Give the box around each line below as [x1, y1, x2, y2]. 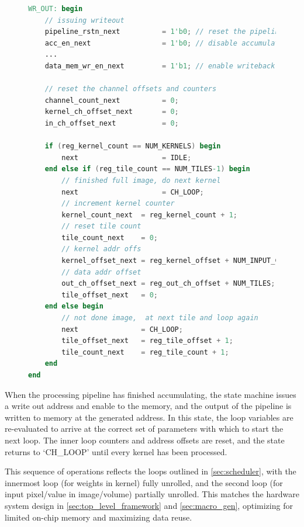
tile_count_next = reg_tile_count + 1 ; [61, 348, 229, 356]
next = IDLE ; [61, 153, 192, 162]
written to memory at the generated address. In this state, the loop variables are [5, 411, 293, 423]
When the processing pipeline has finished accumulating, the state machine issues [5, 388, 296, 400]
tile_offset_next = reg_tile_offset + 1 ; [61, 337, 233, 345]
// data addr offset [61, 268, 141, 276]
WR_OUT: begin [28, 5, 83, 13]
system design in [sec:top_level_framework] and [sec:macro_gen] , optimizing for [5, 499, 293, 511]
